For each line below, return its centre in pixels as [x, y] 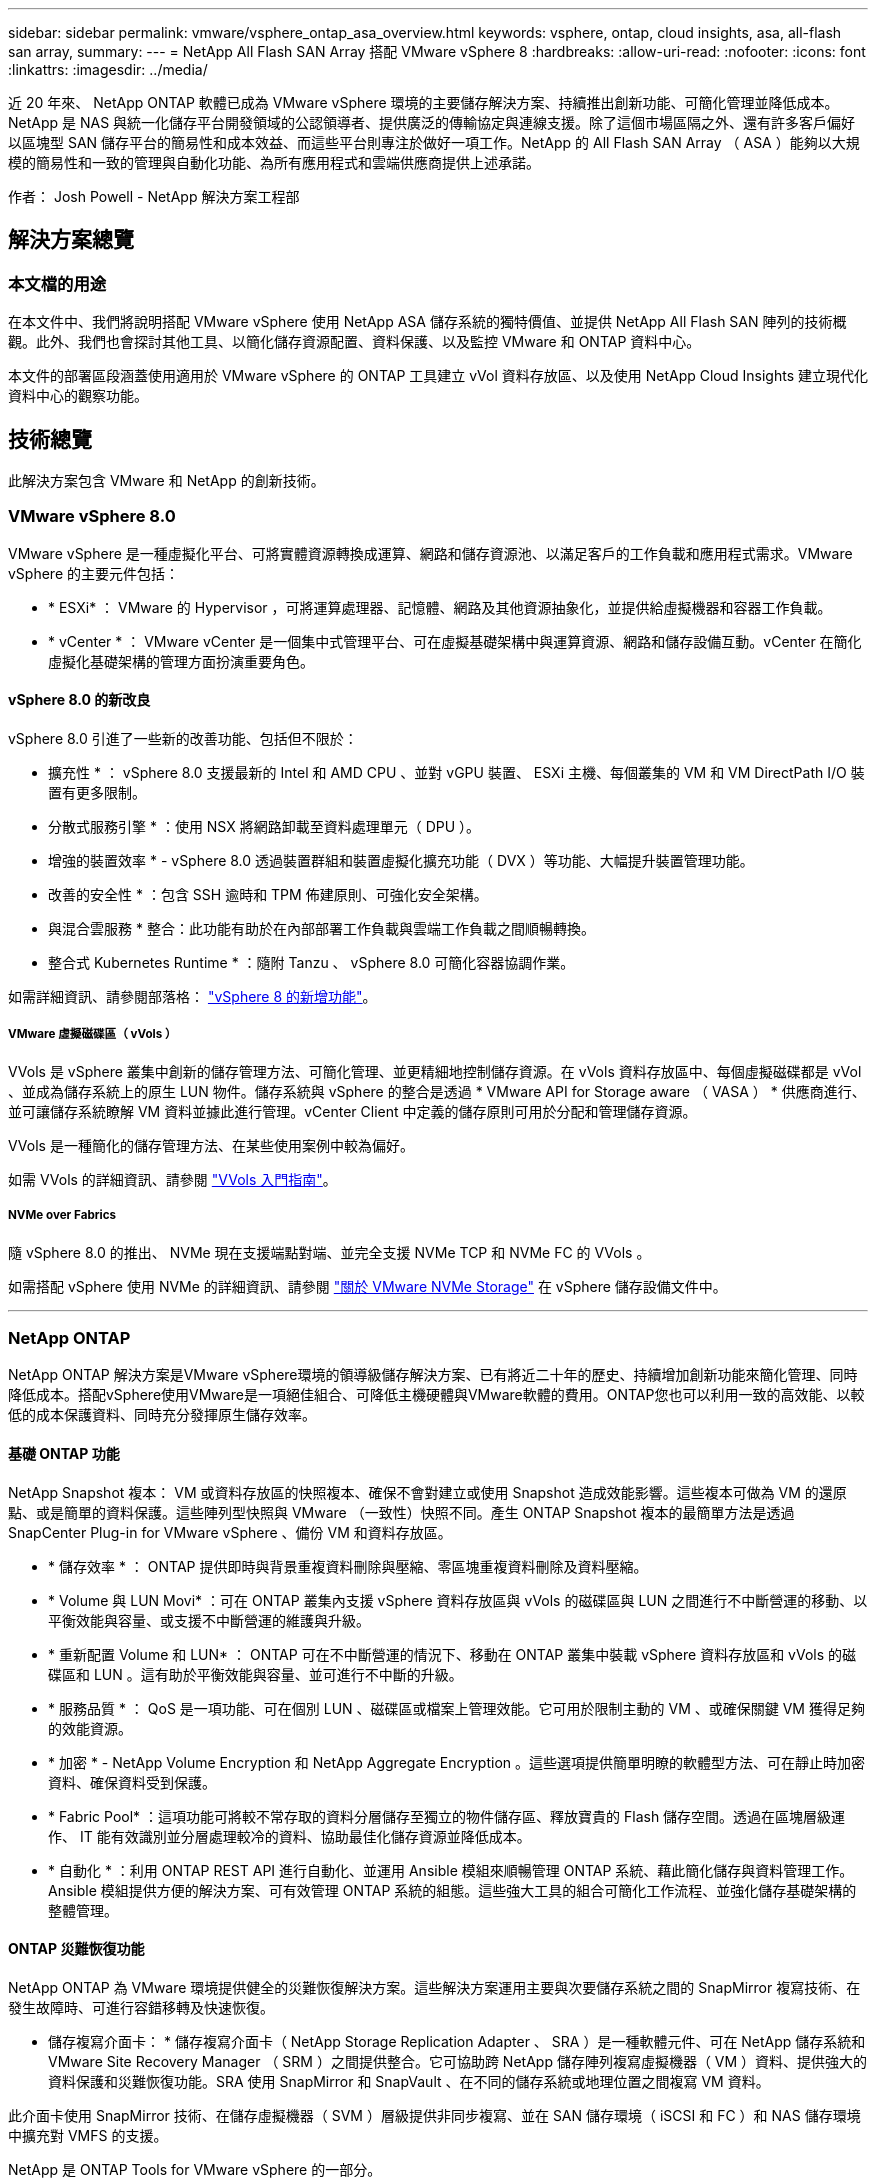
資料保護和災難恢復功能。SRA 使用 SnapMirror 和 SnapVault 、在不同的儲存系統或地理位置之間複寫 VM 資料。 [409, 2081]
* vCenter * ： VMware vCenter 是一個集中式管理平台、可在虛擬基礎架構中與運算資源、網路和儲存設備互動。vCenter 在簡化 [455, 641]
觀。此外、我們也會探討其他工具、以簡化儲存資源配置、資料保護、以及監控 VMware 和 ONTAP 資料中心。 [354, 342]
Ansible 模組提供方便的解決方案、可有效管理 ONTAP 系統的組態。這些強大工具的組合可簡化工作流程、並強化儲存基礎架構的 [452, 1890]
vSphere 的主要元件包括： [94, 573]
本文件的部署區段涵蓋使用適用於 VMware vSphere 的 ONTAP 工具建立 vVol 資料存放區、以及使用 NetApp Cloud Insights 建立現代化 [438, 376]
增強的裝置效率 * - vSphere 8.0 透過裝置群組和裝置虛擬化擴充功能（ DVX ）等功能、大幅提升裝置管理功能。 [401, 861]
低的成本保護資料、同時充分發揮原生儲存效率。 [162, 1415]
